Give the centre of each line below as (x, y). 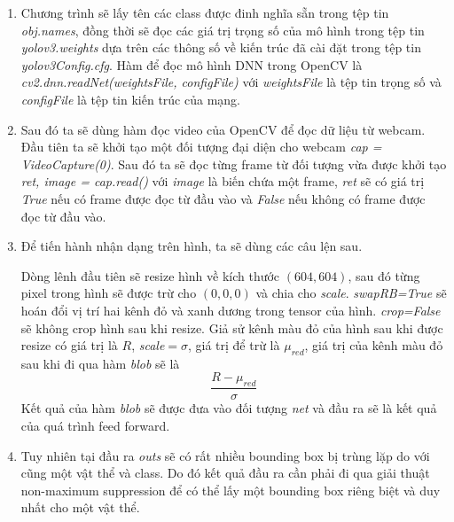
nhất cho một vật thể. (80, 507)
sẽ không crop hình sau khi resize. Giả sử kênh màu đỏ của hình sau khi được (232, 327)
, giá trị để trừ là (234, 345)
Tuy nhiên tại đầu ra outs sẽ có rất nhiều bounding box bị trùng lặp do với (225, 455)
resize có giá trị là (69, 345)
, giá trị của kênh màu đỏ (374, 345)
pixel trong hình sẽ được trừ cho (109, 293)
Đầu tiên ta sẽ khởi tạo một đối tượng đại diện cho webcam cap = (201, 147)
